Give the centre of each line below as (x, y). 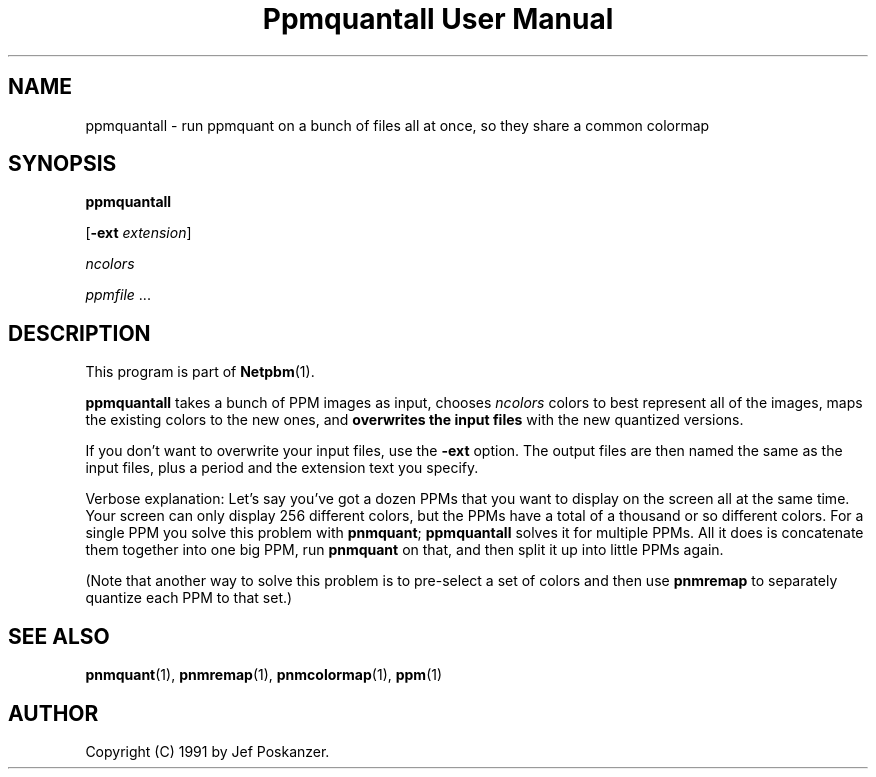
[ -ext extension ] (138, 233)
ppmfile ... (118, 295)
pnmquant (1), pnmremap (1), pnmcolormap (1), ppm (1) (264, 675)
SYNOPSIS (62, 164)
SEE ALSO (59, 636)
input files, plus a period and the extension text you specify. (282, 468)
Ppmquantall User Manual (438, 19)
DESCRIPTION (79, 333)
